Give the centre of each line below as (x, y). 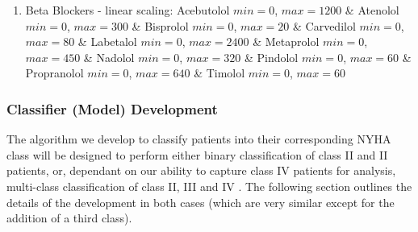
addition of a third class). (69, 218)
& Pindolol (271, 57)
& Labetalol (107, 41)
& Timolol (219, 73)
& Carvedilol (324, 25)
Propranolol (54, 73)
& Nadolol (109, 57)
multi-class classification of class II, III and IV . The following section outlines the (209, 186)
